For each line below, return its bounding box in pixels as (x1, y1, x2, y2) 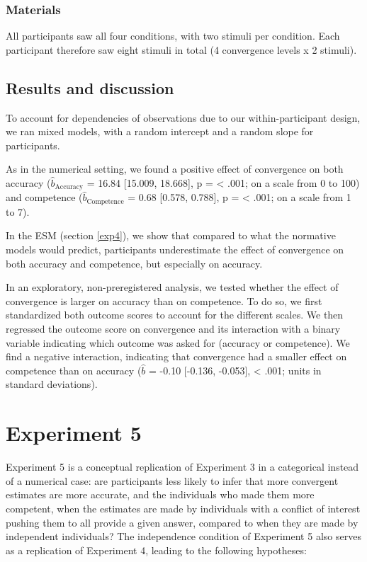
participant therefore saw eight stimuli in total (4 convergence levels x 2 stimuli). (6, 42, 357, 57)
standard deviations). (6, 377, 98, 391)
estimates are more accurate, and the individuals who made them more (6, 487, 315, 502)
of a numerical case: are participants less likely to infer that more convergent (6, 473, 339, 488)
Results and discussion (6, 76, 174, 98)
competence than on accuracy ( (6, 362, 142, 377)
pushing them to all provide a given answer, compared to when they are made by (6, 515, 358, 529)
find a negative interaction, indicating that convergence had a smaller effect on (6, 349, 347, 364)
